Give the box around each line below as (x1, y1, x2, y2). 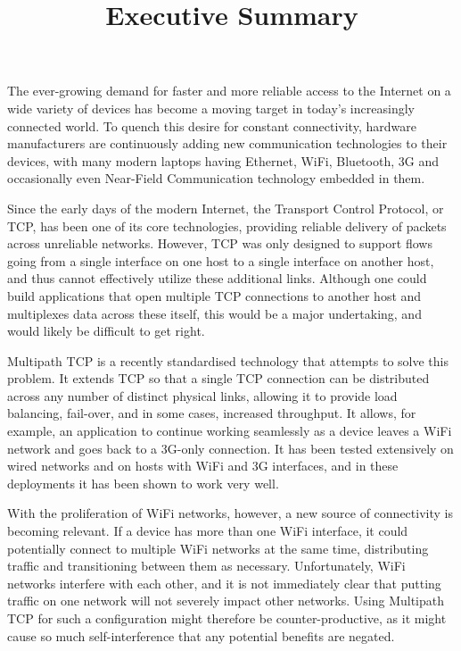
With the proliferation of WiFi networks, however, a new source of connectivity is (7, 504, 453, 522)
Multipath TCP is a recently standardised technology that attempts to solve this (7, 351, 449, 370)
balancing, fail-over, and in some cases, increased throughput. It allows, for (7, 404, 416, 422)
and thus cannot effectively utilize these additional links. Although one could (7, 269, 427, 288)
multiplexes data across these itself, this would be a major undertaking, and (7, 304, 422, 322)
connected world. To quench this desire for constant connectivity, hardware (7, 116, 416, 135)
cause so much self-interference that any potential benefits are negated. (7, 626, 395, 645)
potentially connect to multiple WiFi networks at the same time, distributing (7, 538, 429, 557)
